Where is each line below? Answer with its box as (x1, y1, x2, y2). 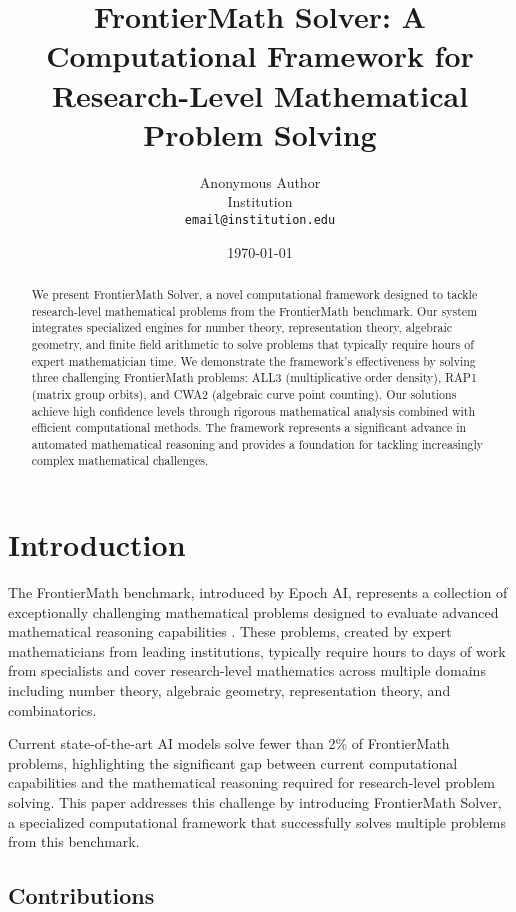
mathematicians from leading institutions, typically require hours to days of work (8, 640, 506, 661)
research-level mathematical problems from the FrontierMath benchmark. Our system (31, 302, 478, 319)
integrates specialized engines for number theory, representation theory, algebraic (31, 319, 453, 336)
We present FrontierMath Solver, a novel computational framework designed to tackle (31, 285, 478, 302)
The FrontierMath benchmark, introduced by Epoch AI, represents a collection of (8, 582, 508, 603)
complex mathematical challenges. (31, 452, 209, 469)
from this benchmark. (8, 831, 140, 852)
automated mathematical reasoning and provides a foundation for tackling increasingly (31, 435, 484, 452)
